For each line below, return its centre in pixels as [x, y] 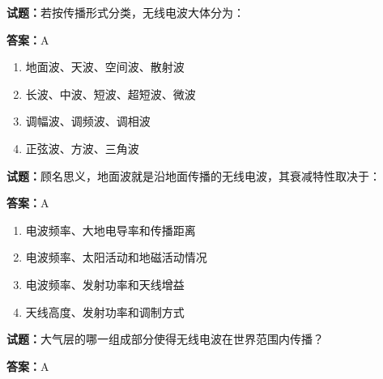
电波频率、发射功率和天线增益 [105, 284]
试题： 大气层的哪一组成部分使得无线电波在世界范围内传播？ [165, 339]
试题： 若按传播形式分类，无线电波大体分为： [126, 12]
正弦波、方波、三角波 [82, 148]
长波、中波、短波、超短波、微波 [111, 94]
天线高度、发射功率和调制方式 [105, 311]
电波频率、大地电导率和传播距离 [111, 230]
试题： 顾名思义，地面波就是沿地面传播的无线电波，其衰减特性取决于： [194, 175]
